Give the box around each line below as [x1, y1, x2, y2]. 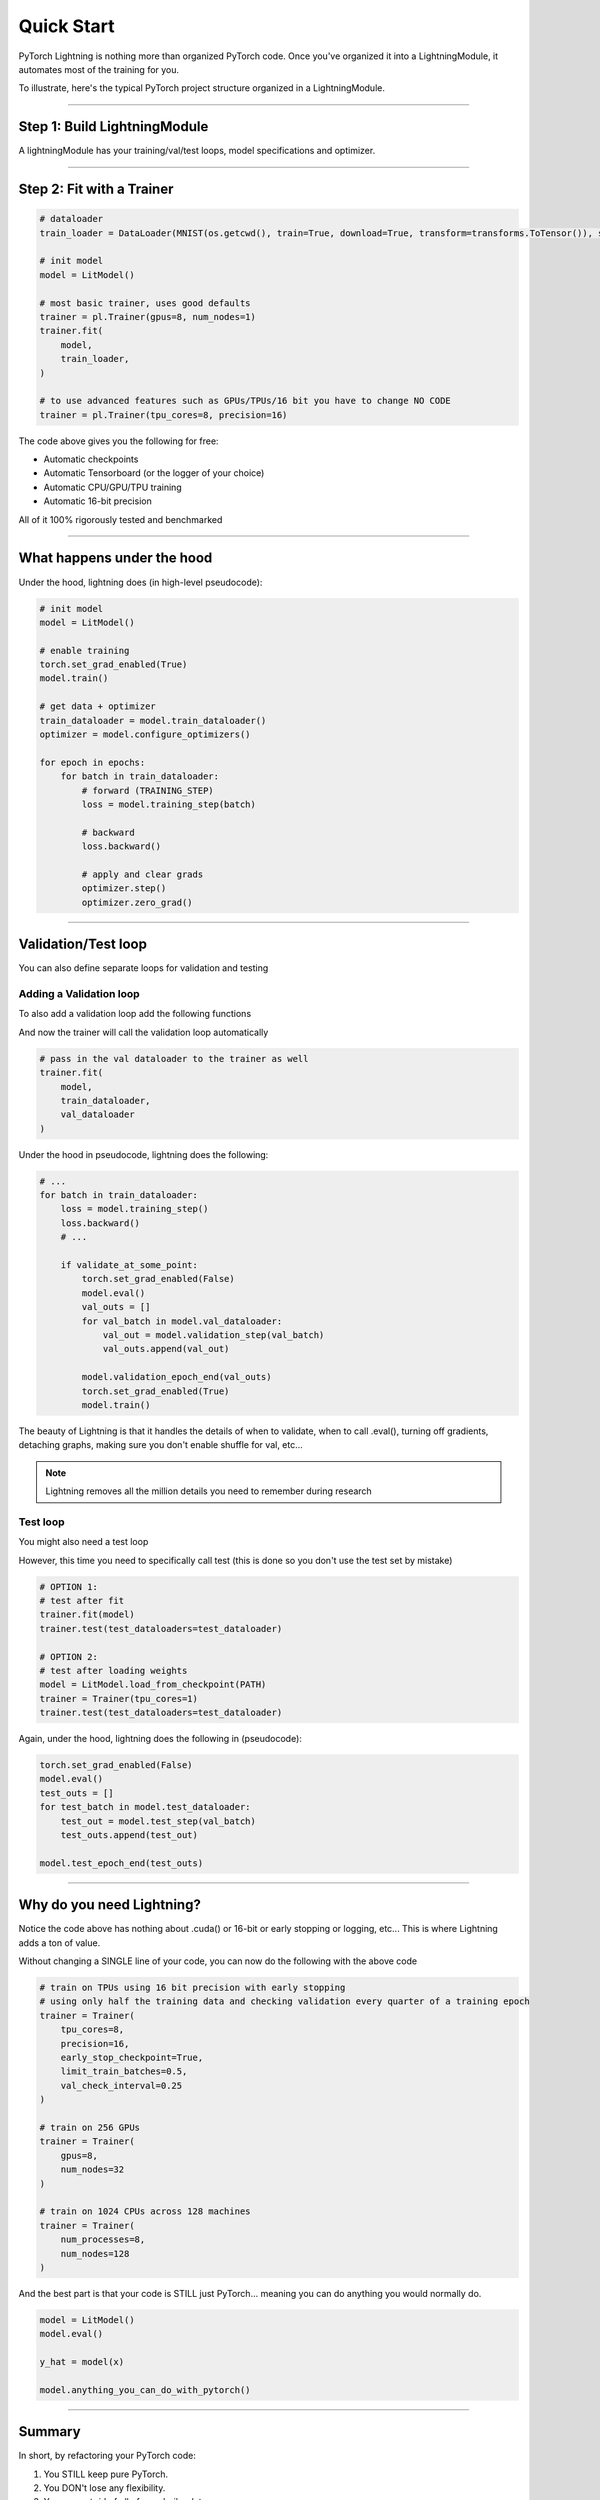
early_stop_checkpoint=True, [60, 2052, 204, 2064]
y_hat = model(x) [39, 2356, 125, 2368]
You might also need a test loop [18, 1536, 149, 1548]
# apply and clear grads [81, 868, 204, 880]
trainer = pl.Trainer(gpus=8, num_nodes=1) [39, 311, 257, 322]
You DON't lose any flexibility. [43, 2482, 166, 2494]
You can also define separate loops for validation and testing [18, 962, 269, 974]
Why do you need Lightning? [18, 1896, 202, 1914]
